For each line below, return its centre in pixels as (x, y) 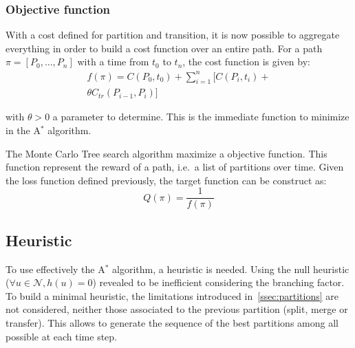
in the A (23, 130)
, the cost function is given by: (246, 62)
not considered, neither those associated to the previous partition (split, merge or (177, 309)
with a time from (113, 62)
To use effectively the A (55, 269)
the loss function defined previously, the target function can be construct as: (166, 180)
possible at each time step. (61, 336)
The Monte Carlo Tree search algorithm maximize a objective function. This (166, 153)
